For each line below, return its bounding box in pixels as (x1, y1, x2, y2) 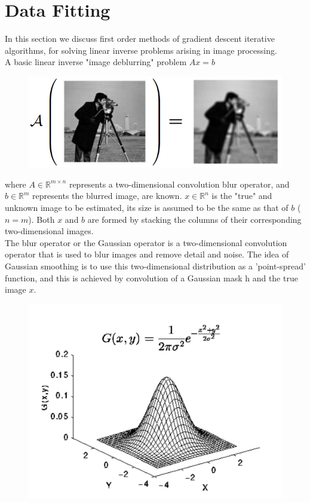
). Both (28, 213, 55, 225)
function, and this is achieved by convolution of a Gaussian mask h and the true (5, 271, 298, 284)
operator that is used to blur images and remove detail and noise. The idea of (5, 248, 289, 260)
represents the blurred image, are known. (32, 189, 182, 202)
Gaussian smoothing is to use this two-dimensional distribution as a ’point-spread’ (5, 259, 306, 272)
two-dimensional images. (5, 225, 94, 237)
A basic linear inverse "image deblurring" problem (5, 56, 187, 68)
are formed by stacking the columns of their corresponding (87, 213, 302, 225)
